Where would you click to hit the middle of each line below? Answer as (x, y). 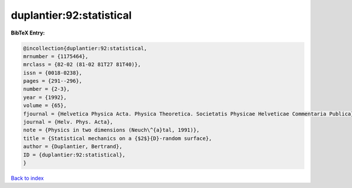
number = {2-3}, (47, 89)
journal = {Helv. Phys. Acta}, (68, 122)
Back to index (27, 178)
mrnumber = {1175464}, (56, 56)
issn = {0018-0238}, (53, 73)
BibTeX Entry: (28, 33)
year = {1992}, (45, 97)
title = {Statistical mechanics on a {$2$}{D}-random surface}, (118, 138)
